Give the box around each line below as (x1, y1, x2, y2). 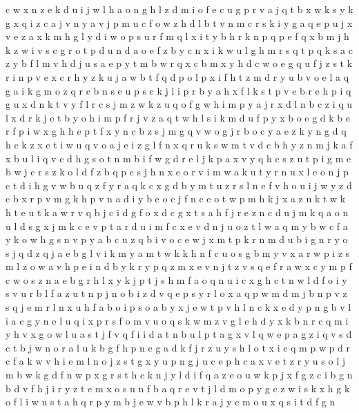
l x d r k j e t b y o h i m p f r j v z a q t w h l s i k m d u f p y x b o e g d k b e (6, 110, 351, 124)
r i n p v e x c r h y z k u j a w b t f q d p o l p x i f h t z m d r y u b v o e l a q (6, 69, 349, 84)
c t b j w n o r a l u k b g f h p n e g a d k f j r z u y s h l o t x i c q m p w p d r (6, 340, 351, 354)
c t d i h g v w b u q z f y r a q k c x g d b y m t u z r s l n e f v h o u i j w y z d (6, 177, 352, 192)
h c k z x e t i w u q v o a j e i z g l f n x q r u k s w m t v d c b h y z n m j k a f (6, 137, 353, 151)
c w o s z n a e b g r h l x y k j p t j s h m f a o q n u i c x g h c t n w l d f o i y (6, 272, 347, 287)
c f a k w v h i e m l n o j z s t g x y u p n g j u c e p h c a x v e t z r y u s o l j (6, 354, 345, 368)
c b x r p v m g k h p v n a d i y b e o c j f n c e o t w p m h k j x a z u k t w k (6, 191, 346, 206)
